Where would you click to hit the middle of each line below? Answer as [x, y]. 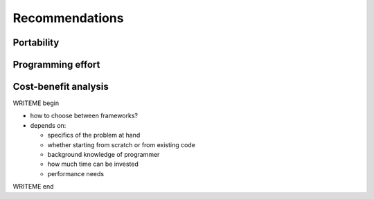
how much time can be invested [93, 164]
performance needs [75, 173]
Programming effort [56, 65]
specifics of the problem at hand [94, 135]
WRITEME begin [36, 103]
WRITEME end [34, 187]
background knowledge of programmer [104, 155]
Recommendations [68, 18]
